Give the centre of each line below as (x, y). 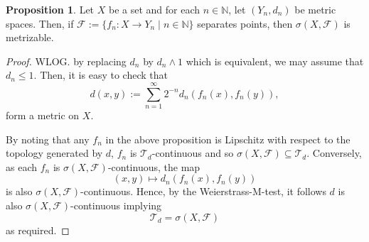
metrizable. (30, 37)
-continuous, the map (154, 166)
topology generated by (54, 153)
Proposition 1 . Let (50, 9)
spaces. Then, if (40, 23)
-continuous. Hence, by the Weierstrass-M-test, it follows (203, 191)
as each (22, 166)
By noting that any (48, 139)
